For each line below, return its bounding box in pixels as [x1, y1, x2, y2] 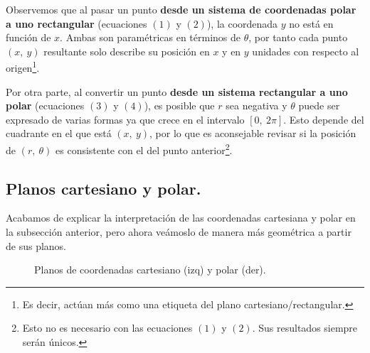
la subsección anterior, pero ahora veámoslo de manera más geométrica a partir [6, 224, 351, 239]
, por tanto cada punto [248, 30, 348, 45]
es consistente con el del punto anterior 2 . [55, 141, 233, 157]
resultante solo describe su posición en [43, 43, 210, 58]
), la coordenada [206, 16, 278, 31]
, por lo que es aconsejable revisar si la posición [149, 126, 356, 141]
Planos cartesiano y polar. [6, 177, 201, 199]
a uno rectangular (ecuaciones [6, 16, 147, 31]
